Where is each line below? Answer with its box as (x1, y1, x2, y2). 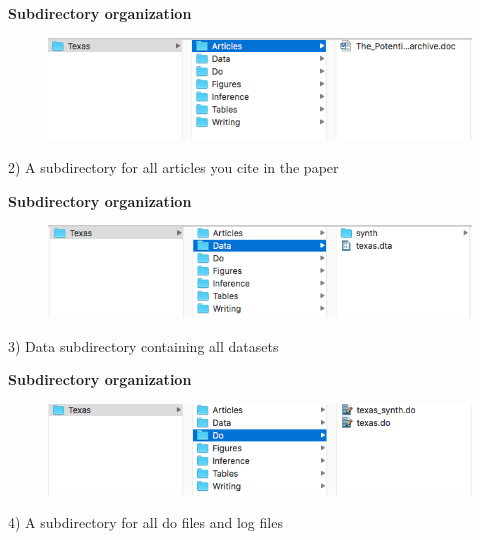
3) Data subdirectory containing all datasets (8, 335, 279, 356)
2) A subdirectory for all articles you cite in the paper (8, 157, 339, 178)
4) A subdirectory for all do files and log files (8, 512, 283, 533)
